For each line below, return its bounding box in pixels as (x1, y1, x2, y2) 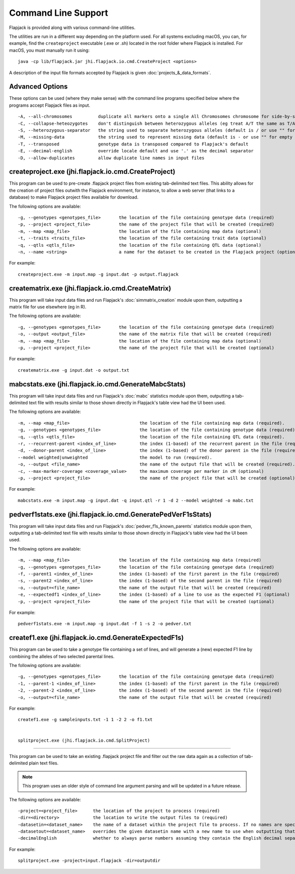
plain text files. (29, 760, 59, 766)
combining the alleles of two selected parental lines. (9, 653, 115, 659)
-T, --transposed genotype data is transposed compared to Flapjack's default (18, 141, 249, 147)
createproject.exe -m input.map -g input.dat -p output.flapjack (18, 271, 179, 277)
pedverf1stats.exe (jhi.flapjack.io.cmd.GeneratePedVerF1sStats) (9, 510, 212, 519)
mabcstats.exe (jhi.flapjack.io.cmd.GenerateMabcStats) (9, 380, 186, 388)
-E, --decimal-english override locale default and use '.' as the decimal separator (18, 148, 254, 154)
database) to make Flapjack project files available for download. (9, 194, 139, 200)
